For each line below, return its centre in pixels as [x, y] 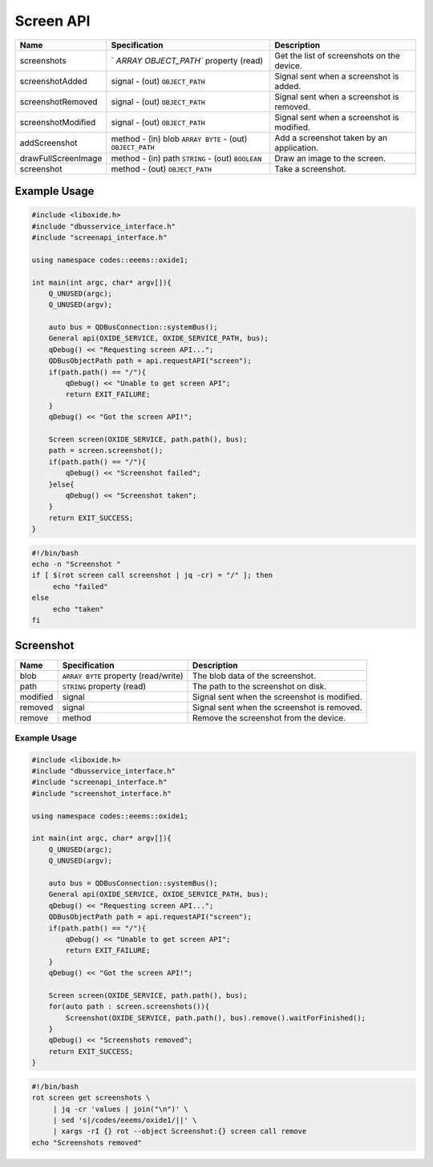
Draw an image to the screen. [330, 158]
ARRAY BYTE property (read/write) [123, 676]
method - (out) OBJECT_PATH [162, 168]
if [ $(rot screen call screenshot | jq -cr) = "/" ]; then [152, 575]
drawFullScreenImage [61, 158]
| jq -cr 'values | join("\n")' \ [120, 1109]
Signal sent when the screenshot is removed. [277, 707]
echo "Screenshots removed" [87, 1143]
